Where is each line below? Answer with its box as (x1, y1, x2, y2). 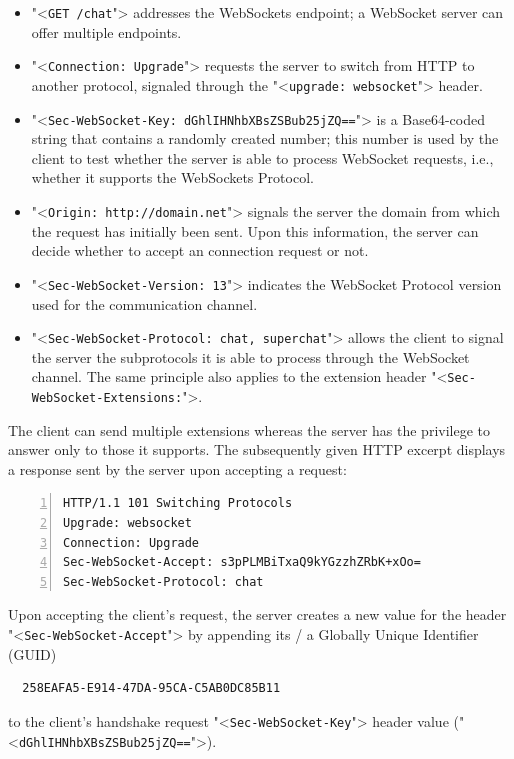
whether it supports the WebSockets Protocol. (31, 167, 314, 188)
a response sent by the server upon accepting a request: (8, 458, 347, 479)
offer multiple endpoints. (31, 21, 182, 42)
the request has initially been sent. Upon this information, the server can (31, 220, 479, 241)
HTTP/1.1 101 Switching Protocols (63, 496, 293, 511)
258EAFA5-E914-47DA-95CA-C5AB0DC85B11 (22, 681, 281, 696)
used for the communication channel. (31, 293, 258, 314)
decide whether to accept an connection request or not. (31, 240, 369, 261)
